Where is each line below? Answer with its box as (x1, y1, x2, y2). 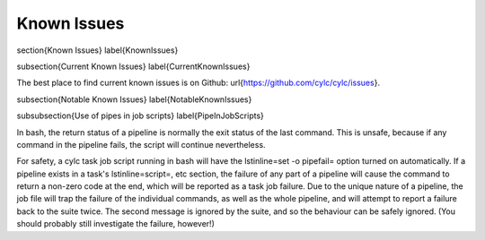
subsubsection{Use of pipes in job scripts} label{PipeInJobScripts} (16, 110, 265, 121)
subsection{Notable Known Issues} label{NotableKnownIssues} (16, 94, 252, 105)
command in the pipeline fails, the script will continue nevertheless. (16, 139, 266, 150)
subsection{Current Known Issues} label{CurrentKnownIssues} (16, 61, 251, 72)
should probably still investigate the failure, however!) (16, 219, 215, 229)
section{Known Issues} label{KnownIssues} (16, 45, 179, 56)
